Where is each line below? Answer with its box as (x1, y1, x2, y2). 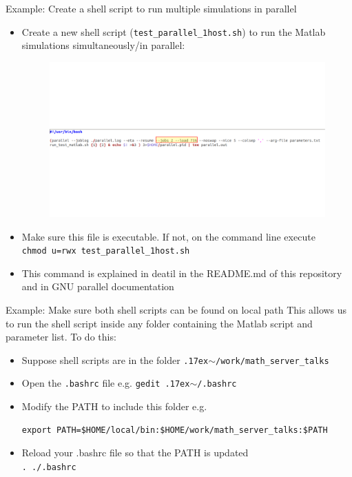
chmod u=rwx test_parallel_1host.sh (21, 246, 190, 256)
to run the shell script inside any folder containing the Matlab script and (6, 316, 313, 330)
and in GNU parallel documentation (21, 279, 174, 294)
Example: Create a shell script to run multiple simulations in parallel (6, 1, 297, 15)
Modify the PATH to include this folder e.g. (21, 399, 207, 414)
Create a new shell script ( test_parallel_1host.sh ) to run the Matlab (21, 24, 326, 39)
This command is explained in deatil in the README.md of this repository (21, 265, 342, 280)
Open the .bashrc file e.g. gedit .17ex (21, 376, 190, 390)
